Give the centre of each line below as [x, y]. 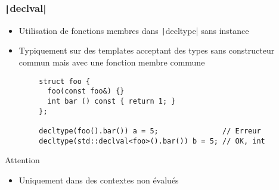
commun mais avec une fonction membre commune [112, 62]
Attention [22, 160]
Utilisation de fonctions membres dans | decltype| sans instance [134, 30]
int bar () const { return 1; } [111, 101]
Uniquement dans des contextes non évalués [99, 180]
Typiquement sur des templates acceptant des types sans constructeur [147, 50]
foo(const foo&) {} [86, 91]
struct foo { [65, 81]
